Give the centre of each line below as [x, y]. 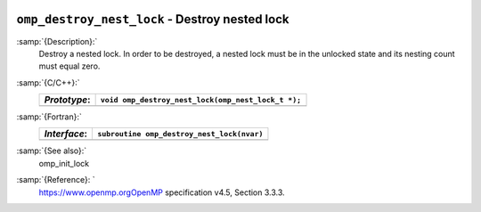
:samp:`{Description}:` [57, 41]
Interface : [66, 134]
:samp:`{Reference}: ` [56, 180]
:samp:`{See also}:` [52, 151]
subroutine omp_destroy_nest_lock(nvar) [180, 134]
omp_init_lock [64, 163]
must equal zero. [69, 66]
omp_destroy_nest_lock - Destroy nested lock [153, 19]
